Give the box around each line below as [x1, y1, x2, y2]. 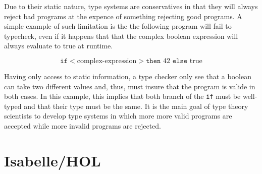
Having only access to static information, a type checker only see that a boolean [4, 71, 251, 81]
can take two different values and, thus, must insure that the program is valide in [4, 81, 255, 91]
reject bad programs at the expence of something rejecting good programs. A [4, 11, 242, 21]
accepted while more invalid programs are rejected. [4, 121, 161, 131]
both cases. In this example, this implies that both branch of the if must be [4, 91, 241, 101]
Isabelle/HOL [4, 150, 101, 170]
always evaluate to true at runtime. [4, 40, 113, 51]
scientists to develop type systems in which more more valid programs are [4, 110, 232, 121]
